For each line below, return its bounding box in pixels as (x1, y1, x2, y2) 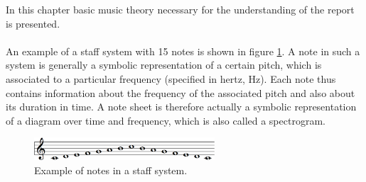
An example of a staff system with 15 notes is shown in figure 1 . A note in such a (6, 43, 360, 58)
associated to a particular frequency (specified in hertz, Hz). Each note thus (6, 71, 336, 86)
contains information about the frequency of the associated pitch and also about (6, 85, 355, 100)
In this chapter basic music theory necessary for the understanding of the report (6, 2, 355, 16)
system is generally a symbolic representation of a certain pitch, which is (6, 57, 322, 72)
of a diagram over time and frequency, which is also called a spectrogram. (6, 113, 325, 127)
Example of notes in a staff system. (34, 163, 188, 178)
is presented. (6, 16, 60, 30)
